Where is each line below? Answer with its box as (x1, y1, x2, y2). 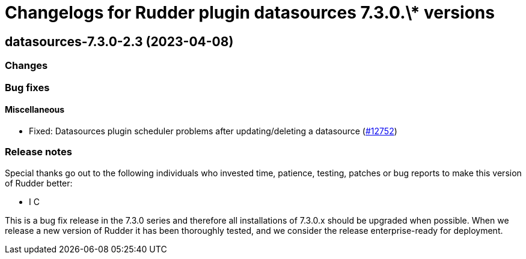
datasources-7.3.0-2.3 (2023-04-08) (5, 34, 234, 49)
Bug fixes (5, 81, 50, 94)
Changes (5, 59, 48, 72)
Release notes (5, 146, 72, 158)
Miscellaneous (5, 104, 65, 115)
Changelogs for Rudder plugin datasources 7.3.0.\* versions (5, 2, 495, 23)
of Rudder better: (5, 177, 73, 188)
